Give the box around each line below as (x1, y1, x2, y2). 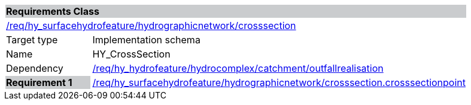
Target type (6, 34, 58, 46)
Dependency (6, 62, 63, 74)
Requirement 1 (6, 77, 72, 88)
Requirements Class (6, 5, 99, 17)
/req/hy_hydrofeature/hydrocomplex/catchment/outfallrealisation (92, 62, 384, 74)
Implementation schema (92, 34, 200, 46)
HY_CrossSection (92, 48, 171, 60)
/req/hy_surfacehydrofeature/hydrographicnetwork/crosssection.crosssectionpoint (92, 77, 466, 88)
